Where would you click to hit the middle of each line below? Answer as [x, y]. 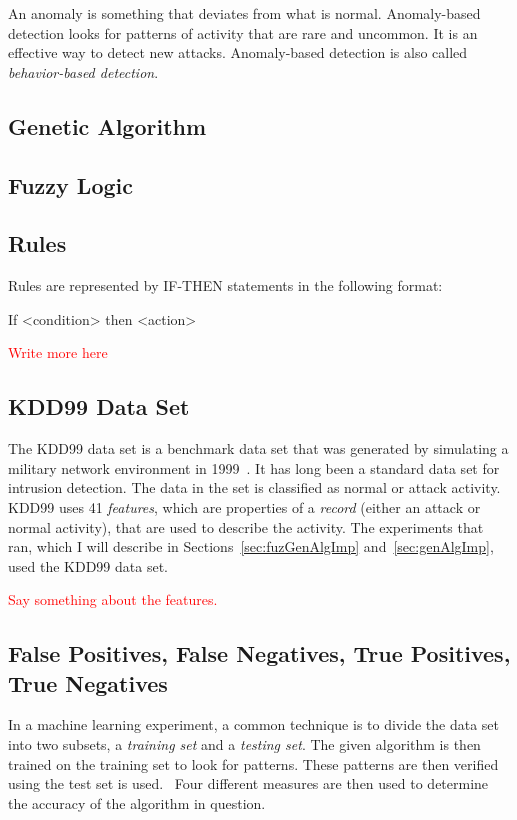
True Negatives [88, 682]
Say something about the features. [113, 599]
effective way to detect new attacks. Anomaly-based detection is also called [238, 52]
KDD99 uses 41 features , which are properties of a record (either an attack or [244, 506]
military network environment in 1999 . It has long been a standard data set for [254, 467]
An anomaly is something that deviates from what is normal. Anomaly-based [244, 13]
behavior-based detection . [83, 71]
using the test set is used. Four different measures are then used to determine [248, 783]
